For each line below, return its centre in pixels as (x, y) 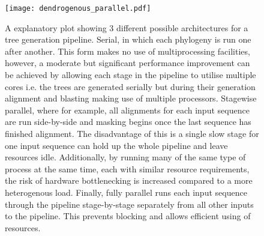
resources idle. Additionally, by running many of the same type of (125, 157)
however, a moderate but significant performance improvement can (127, 63)
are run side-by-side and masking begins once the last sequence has (128, 122)
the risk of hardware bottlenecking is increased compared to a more (129, 180)
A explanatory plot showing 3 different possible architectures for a (127, 27)
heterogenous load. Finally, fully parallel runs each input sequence (126, 192)
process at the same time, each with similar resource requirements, (127, 168)
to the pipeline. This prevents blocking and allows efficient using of (128, 216)
